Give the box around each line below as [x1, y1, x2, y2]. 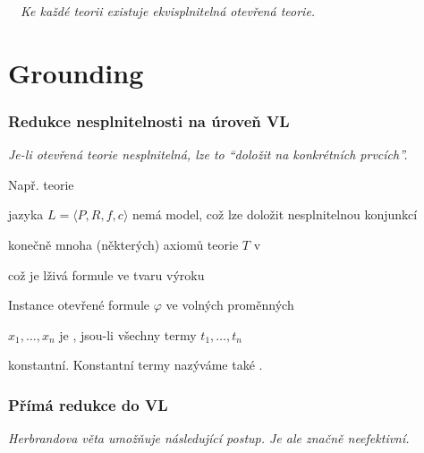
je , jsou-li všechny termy [59, 325, 197, 344]
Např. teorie [8, 175, 74, 193]
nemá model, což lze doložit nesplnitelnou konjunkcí [132, 205, 418, 224]
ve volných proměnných [165, 295, 294, 314]
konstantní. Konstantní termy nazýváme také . [8, 355, 263, 374]
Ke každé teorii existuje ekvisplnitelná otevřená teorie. [21, 2, 316, 20]
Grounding [8, 54, 144, 90]
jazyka [8, 205, 44, 224]
